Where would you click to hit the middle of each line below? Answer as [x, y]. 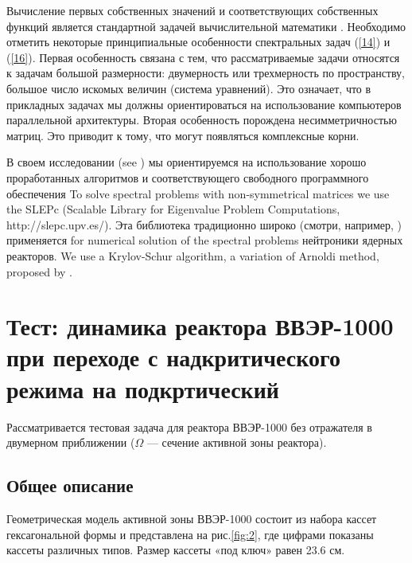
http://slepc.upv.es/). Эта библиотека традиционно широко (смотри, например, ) [204, 224]
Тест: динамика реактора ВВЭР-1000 [200, 326]
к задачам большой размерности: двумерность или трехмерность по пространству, [206, 73]
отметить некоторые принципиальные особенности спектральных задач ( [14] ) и [198, 42]
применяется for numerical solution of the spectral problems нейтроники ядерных [205, 240]
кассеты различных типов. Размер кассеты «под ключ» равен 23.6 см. [176, 550]
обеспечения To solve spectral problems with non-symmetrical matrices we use [198, 193]
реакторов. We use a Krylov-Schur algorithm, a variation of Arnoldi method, [193, 255]
